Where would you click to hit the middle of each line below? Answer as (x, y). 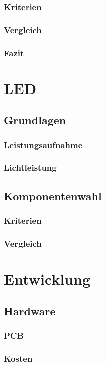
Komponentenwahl (53, 195)
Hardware (30, 310)
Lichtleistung (30, 168)
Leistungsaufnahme (43, 145)
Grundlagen (35, 120)
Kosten (18, 358)
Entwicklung (47, 279)
